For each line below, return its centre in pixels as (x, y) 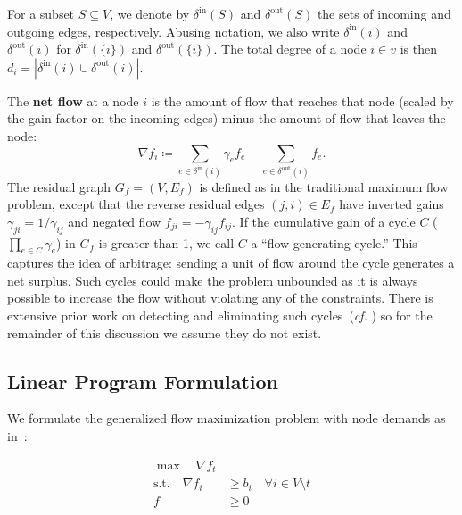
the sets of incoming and (384, 13)
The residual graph (59, 186)
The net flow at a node (73, 100)
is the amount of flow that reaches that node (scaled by (302, 100)
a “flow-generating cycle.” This (334, 242)
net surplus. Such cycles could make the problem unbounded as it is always (213, 280)
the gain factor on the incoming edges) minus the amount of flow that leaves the (227, 118)
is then (418, 49)
